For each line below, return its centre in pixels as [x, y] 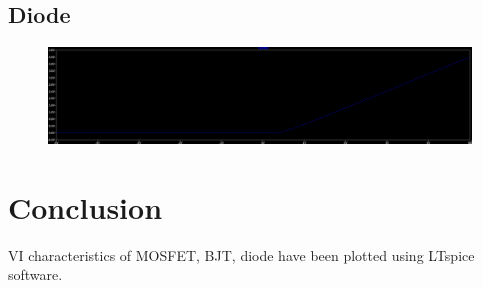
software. [35, 274]
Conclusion [85, 206]
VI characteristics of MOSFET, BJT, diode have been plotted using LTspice [241, 254]
